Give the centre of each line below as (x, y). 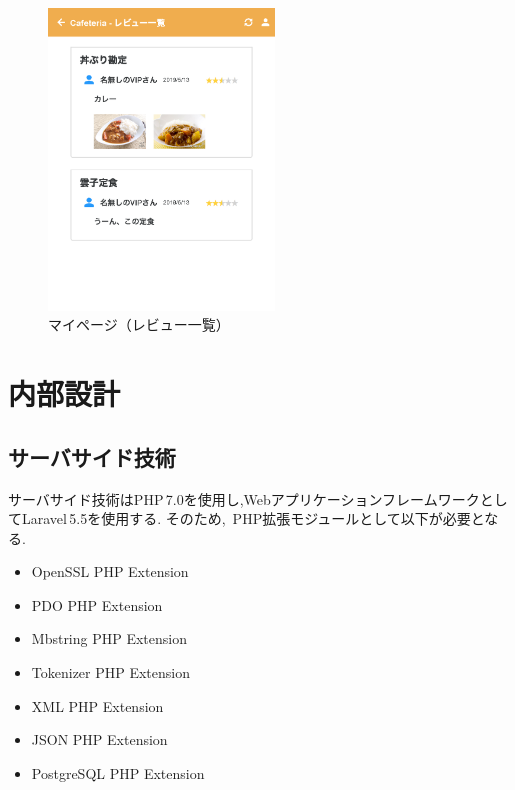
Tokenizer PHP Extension (111, 672)
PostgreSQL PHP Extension (118, 772)
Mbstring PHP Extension (109, 638)
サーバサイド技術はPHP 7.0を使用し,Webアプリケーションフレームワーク (244, 498)
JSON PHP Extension (99, 739)
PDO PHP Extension (97, 604)
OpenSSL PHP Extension (110, 571)
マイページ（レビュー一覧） (139, 324)
